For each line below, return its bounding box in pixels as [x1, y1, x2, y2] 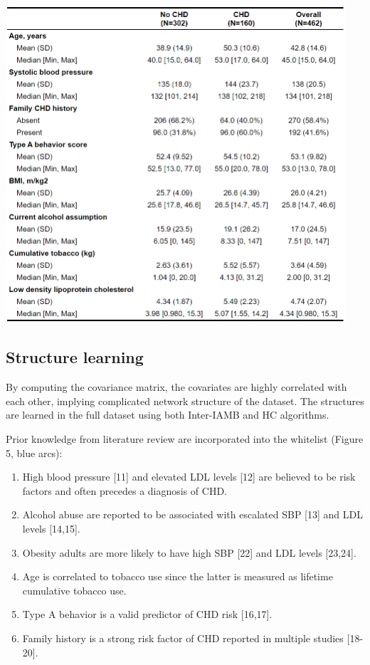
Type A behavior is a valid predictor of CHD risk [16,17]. [22, 607, 273, 622]
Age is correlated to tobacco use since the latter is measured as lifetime [22, 569, 333, 584]
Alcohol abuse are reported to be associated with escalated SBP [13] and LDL [22, 507, 363, 522]
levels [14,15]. [22, 520, 80, 535]
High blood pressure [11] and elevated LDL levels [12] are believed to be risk [22, 469, 356, 484]
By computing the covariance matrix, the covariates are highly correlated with [6, 379, 347, 394]
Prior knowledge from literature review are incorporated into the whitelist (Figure [6, 431, 364, 446]
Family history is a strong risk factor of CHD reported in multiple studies [22, 630, 344, 645]
